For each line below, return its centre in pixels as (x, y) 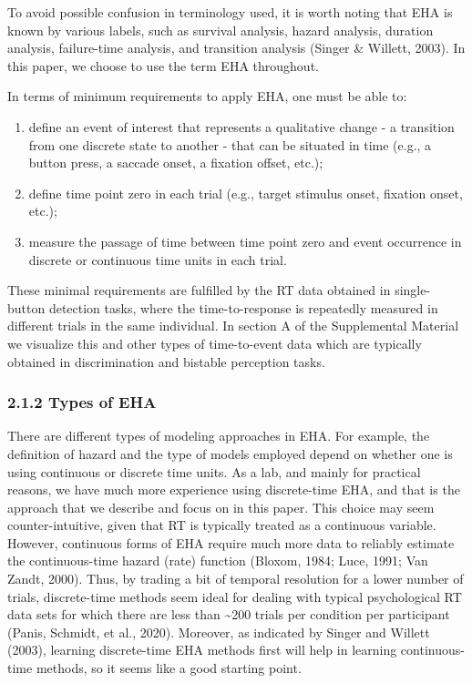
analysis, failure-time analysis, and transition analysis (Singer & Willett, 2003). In (236, 48)
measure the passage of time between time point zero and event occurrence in (245, 241)
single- (413, 290)
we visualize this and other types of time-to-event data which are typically (215, 343)
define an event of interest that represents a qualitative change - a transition (241, 126)
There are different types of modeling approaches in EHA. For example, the (219, 436)
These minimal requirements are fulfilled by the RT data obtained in (199, 290)
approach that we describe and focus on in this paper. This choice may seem (221, 507)
